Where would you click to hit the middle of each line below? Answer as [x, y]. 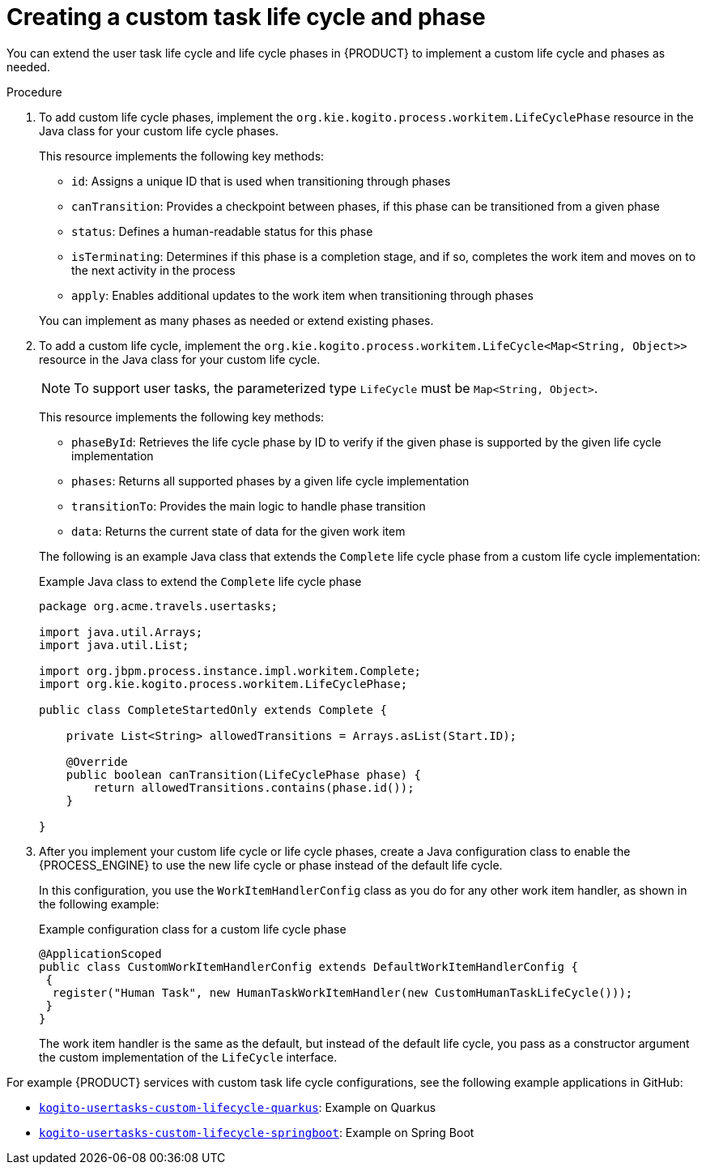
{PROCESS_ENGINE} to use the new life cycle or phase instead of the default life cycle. [271, 865]
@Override [97, 761]
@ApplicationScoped [100, 953]
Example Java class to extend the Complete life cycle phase [200, 581]
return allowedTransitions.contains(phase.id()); [254, 787]
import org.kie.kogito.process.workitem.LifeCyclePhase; [223, 684]
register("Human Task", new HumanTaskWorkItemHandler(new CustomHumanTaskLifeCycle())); [342, 992]
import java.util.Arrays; [121, 632]
